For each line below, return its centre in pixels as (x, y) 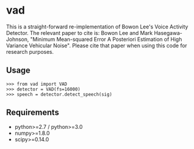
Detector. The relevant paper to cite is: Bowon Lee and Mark (79, 33)
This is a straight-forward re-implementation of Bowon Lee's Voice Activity (97, 27)
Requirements (33, 113)
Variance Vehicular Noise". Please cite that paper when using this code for (97, 46)
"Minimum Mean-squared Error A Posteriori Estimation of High (106, 39)
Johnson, (18, 39)
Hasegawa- (168, 33)
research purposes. (30, 51)
